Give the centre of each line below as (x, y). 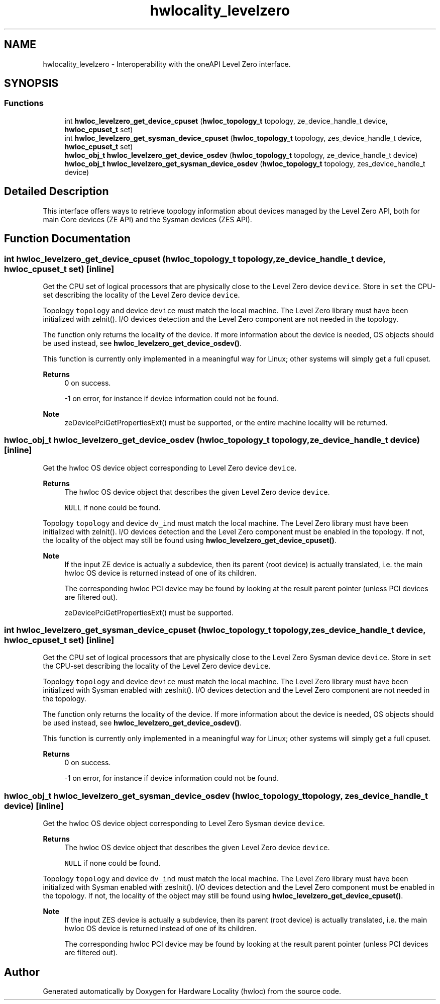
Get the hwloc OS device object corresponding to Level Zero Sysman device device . (184, 824)
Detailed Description (57, 192)
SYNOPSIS (31, 83)
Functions (24, 103)
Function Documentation (67, 239)
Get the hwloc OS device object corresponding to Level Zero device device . (170, 468)
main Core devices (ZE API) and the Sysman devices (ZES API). (147, 219)
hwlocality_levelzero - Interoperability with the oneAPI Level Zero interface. (167, 64)
